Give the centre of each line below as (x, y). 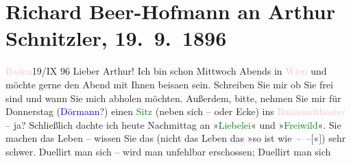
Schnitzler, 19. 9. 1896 (116, 38)
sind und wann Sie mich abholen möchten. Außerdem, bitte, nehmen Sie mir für (173, 98)
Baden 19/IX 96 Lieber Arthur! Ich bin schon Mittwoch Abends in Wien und (166, 71)
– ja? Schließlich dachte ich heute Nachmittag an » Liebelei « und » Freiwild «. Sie (173, 124)
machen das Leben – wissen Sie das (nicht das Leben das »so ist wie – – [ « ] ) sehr (176, 138)
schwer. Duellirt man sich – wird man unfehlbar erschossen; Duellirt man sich (168, 151)
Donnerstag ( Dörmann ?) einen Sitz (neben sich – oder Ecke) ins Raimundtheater (175, 111)
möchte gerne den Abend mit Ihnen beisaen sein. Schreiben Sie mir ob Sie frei (169, 84)
